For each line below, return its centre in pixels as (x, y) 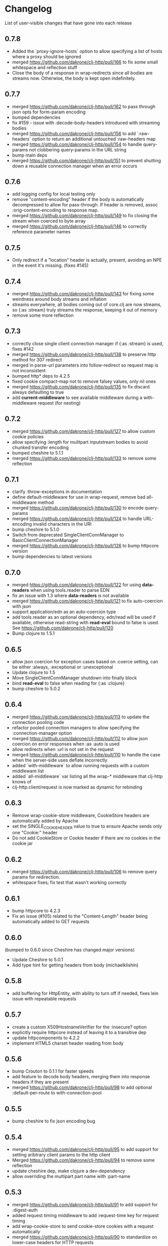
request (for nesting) (59, 403)
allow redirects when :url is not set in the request (63, 749)
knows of (22, 781)
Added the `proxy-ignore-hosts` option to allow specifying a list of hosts (87, 51)
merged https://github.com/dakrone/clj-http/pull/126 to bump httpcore (85, 546)
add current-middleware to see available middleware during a (77, 398)
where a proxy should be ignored (47, 56)
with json (22, 606)
